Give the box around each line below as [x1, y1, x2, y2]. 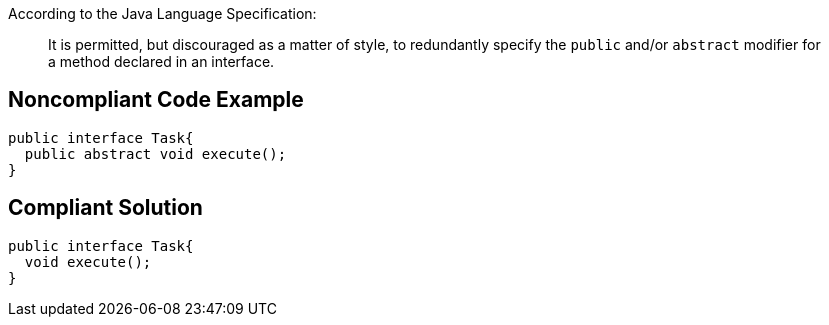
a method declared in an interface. [48, 53, 275, 70]
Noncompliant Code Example [8, 87, 304, 113]
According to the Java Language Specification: [8, 5, 317, 22]
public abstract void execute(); [24, 145, 287, 162]
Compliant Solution [8, 195, 203, 221]
